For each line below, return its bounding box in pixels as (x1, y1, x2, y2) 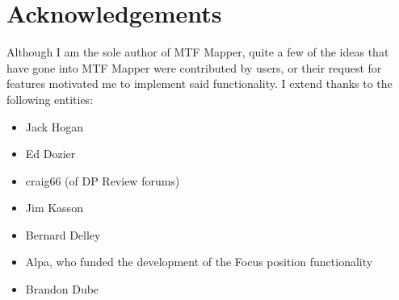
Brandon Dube (25, 281, 99, 298)
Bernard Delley (25, 226, 101, 243)
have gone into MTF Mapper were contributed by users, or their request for (6, 59, 382, 76)
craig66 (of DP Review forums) (25, 172, 180, 189)
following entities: (6, 90, 94, 107)
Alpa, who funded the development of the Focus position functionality (25, 253, 373, 270)
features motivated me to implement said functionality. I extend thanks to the (6, 75, 393, 92)
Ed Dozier (25, 145, 76, 162)
